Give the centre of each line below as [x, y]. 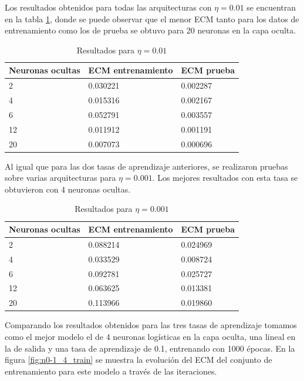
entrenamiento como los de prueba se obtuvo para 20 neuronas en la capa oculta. [151, 30]
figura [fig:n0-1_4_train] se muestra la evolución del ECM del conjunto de [139, 360]
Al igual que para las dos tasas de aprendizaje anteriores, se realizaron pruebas [146, 166]
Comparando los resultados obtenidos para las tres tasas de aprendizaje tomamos [151, 325]
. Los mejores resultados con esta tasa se [225, 178]
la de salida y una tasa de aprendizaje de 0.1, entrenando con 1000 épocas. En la [150, 348]
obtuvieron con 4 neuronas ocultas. [68, 189]
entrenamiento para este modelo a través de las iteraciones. [111, 371]
